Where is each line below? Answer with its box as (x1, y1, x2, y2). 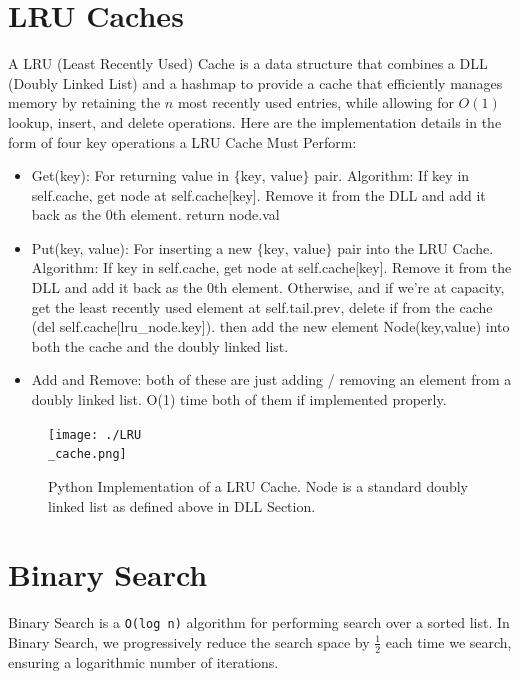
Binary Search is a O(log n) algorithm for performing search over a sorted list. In (8, 612, 510, 633)
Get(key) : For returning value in (31, 165, 230, 186)
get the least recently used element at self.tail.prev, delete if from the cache (31, 296, 493, 317)
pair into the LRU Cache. (337, 237, 494, 258)
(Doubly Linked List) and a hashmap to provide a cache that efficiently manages (8, 72, 503, 93)
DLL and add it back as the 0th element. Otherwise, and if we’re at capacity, (31, 277, 505, 298)
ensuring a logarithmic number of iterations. (8, 651, 279, 672)
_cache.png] (48, 447, 127, 462)
